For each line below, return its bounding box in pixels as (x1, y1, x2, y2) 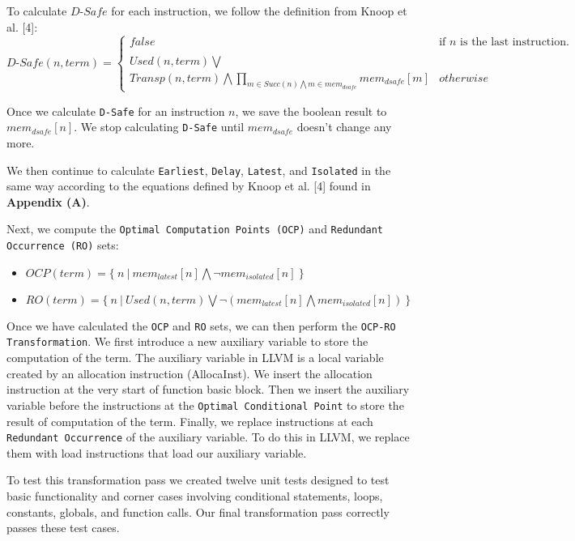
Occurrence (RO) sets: (6, 236, 119, 253)
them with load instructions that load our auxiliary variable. (6, 444, 307, 461)
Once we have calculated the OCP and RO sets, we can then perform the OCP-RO (6, 317, 396, 334)
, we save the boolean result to (235, 102, 387, 119)
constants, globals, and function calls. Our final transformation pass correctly (6, 503, 390, 520)
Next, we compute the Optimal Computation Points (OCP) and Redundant (6, 220, 384, 237)
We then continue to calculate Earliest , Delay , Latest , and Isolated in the (6, 161, 391, 178)
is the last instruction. (460, 36, 569, 49)
